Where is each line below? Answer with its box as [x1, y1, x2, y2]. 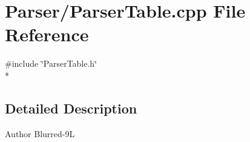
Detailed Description [5, 98, 137, 117]
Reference [5, 22, 89, 47]
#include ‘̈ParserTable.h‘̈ [5, 57, 97, 70]
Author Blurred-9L [5, 127, 75, 140]
